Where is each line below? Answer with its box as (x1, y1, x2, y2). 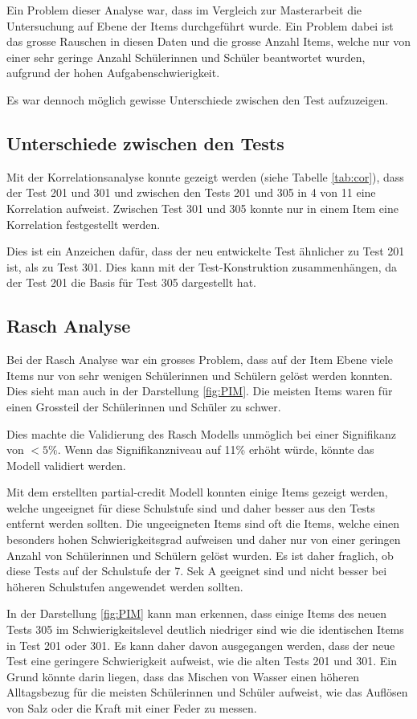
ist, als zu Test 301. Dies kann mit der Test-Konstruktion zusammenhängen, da (6, 258, 398, 275)
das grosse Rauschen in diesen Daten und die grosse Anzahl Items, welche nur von (6, 33, 411, 50)
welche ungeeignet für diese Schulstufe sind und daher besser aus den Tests (6, 499, 375, 516)
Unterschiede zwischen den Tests (6, 130, 284, 155)
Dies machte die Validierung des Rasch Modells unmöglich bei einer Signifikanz (6, 425, 396, 442)
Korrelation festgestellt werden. (6, 215, 161, 232)
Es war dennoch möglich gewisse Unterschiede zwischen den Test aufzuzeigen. (6, 91, 389, 108)
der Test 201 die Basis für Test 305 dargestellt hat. (6, 274, 256, 291)
